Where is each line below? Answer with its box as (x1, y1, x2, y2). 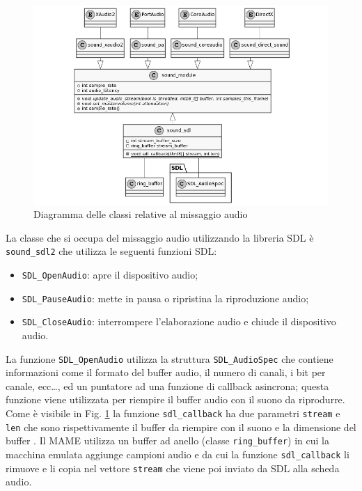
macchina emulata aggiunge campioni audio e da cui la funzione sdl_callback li (6, 447, 349, 462)
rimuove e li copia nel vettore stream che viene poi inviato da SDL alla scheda (6, 460, 340, 475)
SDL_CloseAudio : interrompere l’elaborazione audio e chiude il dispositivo (22, 314, 336, 329)
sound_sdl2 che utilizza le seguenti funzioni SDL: (6, 244, 217, 258)
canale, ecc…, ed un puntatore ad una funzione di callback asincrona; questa (6, 378, 329, 393)
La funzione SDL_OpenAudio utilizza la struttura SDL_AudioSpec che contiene (6, 351, 333, 366)
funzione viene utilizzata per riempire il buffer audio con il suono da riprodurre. (6, 392, 345, 407)
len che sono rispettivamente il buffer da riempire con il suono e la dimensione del (6, 419, 356, 434)
